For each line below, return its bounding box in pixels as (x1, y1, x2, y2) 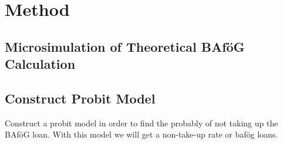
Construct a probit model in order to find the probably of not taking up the (5, 116, 278, 129)
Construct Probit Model (5, 89, 156, 107)
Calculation (5, 55, 76, 73)
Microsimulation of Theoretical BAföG (5, 37, 245, 55)
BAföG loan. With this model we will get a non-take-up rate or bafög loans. (5, 128, 278, 140)
